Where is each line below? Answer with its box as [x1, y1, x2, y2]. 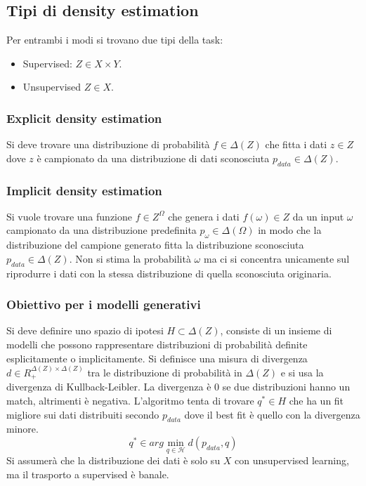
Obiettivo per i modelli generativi [6, 296, 201, 313]
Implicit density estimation [6, 181, 162, 199]
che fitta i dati [265, 137, 327, 152]
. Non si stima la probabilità [69, 251, 191, 265]
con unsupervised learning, [235, 453, 349, 468]
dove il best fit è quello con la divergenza [184, 407, 360, 421]
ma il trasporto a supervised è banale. [6, 466, 169, 481]
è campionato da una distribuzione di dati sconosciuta [37, 150, 270, 165]
